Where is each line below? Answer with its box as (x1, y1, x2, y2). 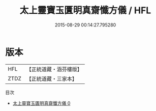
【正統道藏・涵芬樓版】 (26, 66, 83, 73)
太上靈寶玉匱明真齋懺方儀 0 (12, 100, 71, 106)
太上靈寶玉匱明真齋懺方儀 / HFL (19, 5, 151, 16)
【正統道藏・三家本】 (26, 75, 78, 82)
